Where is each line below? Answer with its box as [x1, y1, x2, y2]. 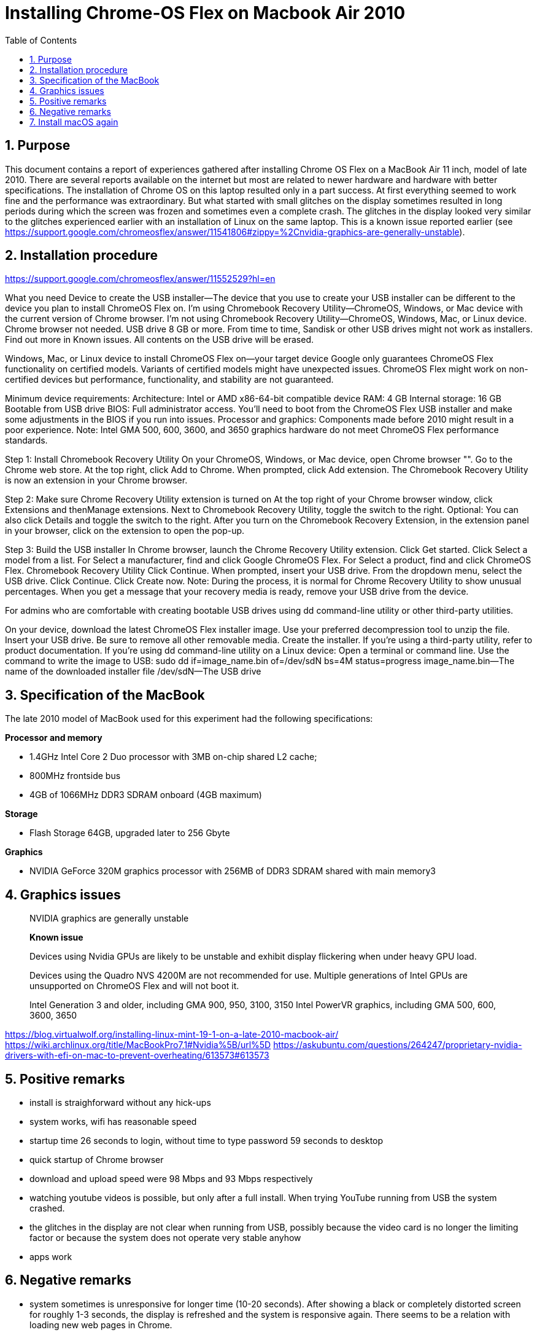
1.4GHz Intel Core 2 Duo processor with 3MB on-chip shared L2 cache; [29, 751, 317, 762]
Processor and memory [5, 732, 102, 743]
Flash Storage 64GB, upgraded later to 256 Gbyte [29, 828, 230, 839]
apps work [29, 1251, 72, 1262]
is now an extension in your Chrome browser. [5, 475, 188, 486]
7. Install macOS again [29, 116, 118, 127]
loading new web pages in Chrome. [29, 1319, 172, 1330]
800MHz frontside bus [29, 770, 121, 781]
